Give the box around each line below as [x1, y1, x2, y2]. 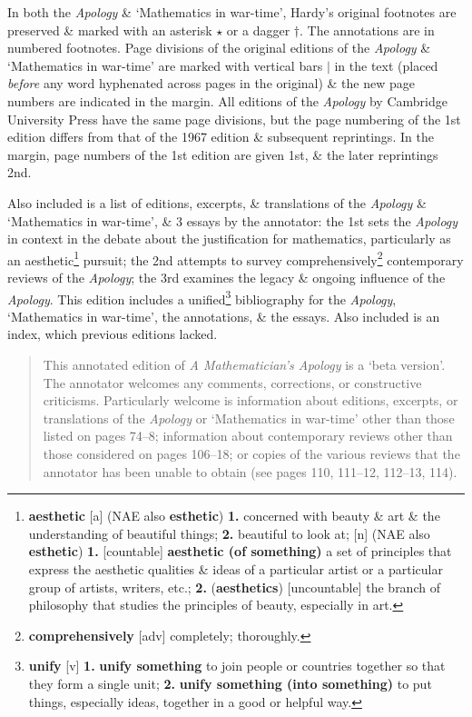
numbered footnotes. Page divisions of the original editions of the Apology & [7, 38, 431, 57]
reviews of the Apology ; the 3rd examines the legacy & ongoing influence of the [7, 267, 446, 286]
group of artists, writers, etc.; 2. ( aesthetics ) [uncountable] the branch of [28, 577, 440, 596]
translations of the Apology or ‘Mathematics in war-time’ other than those [43, 408, 455, 427]
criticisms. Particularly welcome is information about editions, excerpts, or [43, 391, 458, 410]
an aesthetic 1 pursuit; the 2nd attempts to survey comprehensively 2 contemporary [7, 247, 464, 269]
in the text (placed [334, 55, 438, 75]
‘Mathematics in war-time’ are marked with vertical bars [7, 55, 323, 75]
